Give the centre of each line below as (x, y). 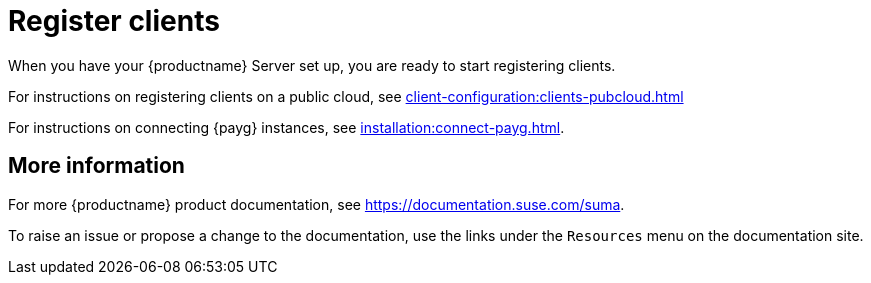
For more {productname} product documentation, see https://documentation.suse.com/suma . (316, 204)
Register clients (114, 21)
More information (96, 166)
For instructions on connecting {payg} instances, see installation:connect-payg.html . (286, 127)
